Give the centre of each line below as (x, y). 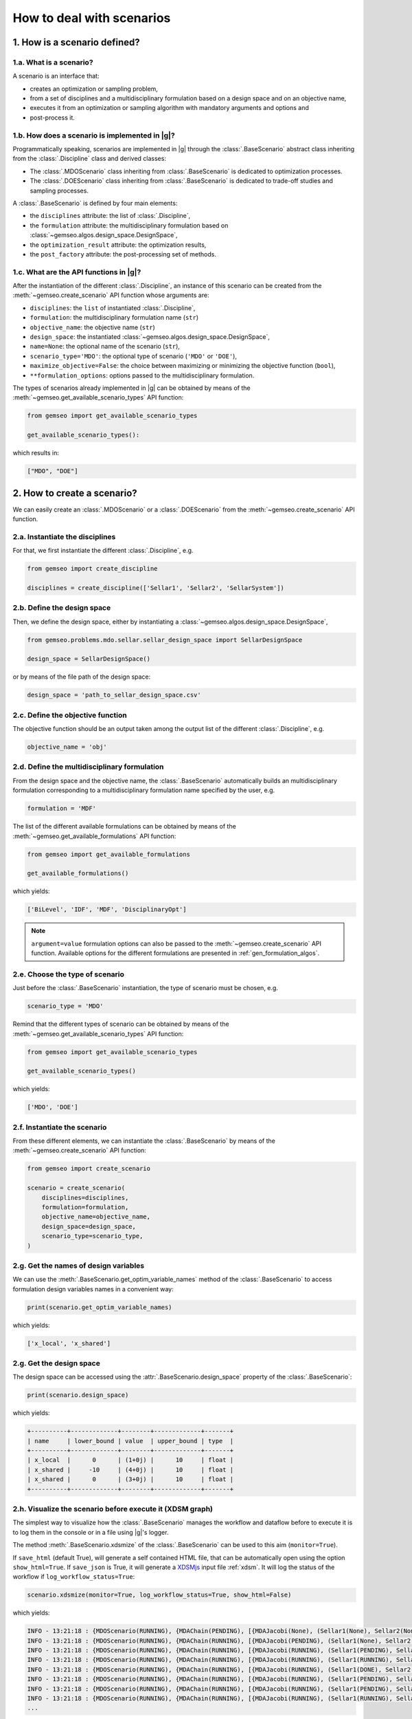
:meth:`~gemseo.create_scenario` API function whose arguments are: (111, 295)
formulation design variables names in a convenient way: (93, 1289)
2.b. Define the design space (62, 608)
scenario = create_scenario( (76, 1188)
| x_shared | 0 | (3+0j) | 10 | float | (130, 1479)
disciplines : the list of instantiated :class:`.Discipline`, (113, 308)
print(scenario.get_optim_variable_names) (100, 1307)
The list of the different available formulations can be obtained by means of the (124, 826)
